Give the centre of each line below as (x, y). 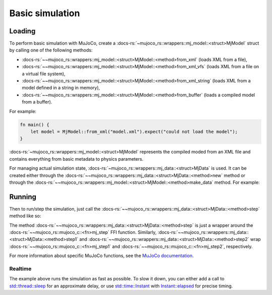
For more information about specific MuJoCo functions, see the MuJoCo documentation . (101, 256)
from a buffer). (37, 102)
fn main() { (35, 125)
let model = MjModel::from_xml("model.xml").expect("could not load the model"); (134, 132)
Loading (22, 31)
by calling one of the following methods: (51, 50)
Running (23, 197)
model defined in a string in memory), (61, 88)
